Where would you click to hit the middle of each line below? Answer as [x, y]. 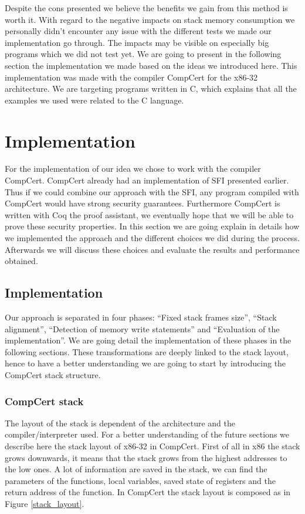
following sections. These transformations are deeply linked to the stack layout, [147, 351]
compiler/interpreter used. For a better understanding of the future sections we [147, 434]
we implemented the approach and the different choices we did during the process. [152, 238]
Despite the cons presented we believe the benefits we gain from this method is [146, 8]
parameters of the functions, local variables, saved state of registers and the [140, 480]
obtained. [21, 261]
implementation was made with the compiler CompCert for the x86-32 [131, 77]
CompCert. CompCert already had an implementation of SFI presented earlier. [147, 180]
